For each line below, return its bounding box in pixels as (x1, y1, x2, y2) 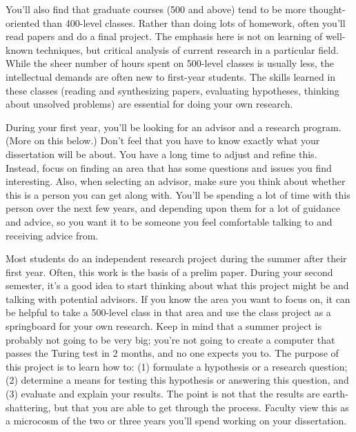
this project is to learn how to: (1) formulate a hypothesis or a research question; (6, 359, 348, 373)
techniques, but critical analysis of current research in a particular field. (36, 42, 339, 57)
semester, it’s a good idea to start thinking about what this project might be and (6, 278, 349, 293)
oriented (6, 15, 40, 30)
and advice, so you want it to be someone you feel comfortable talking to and (6, 214, 333, 228)
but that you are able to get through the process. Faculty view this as (54, 400, 349, 414)
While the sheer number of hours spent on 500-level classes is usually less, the (6, 56, 335, 70)
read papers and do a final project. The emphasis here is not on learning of (6, 29, 323, 43)
